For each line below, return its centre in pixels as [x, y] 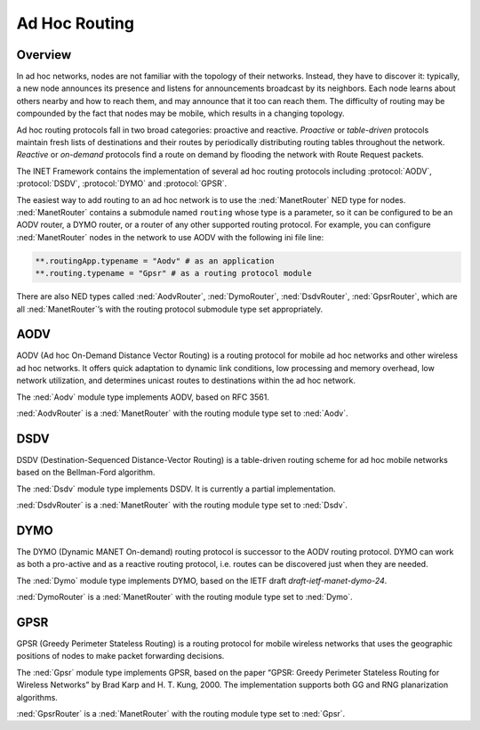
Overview [44, 55]
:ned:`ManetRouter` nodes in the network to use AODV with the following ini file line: [170, 237]
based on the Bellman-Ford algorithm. [86, 473]
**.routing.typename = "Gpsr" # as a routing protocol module [173, 273]
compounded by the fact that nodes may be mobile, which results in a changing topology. [180, 114]
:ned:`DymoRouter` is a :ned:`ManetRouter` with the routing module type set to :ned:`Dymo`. [184, 597]
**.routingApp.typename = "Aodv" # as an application [155, 261]
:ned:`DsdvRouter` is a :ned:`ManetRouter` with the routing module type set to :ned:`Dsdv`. [182, 505]
